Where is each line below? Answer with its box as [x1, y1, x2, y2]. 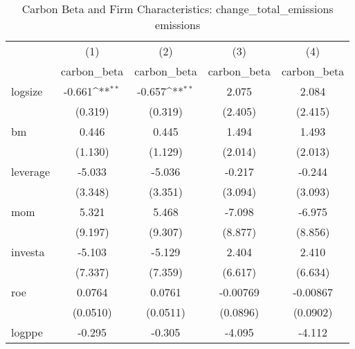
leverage [11, 163, 51, 179]
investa [11, 244, 45, 260]
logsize [11, 83, 43, 99]
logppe [11, 324, 43, 340]
